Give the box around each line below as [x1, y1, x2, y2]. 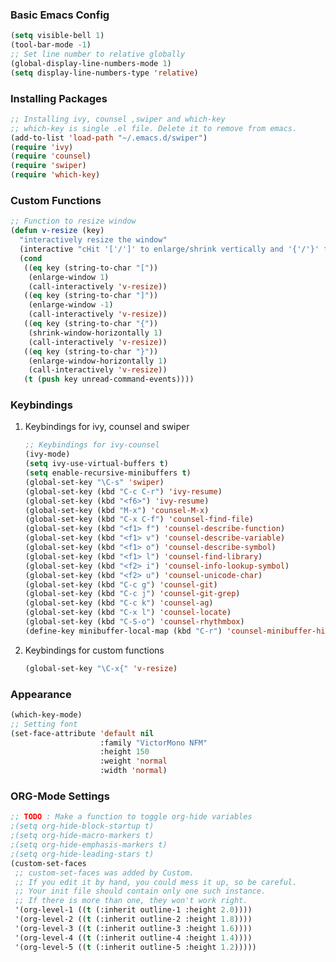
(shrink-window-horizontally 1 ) [28, 328, 163, 338]
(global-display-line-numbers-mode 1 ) [10, 58, 172, 68]
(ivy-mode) [24, 449, 71, 460]
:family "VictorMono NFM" [99, 738, 208, 748]
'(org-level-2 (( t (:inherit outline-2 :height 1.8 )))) [14, 914, 253, 925]
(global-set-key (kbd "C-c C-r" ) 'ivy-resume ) [24, 486, 223, 497]
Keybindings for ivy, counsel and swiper [24, 421, 190, 433]
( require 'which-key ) [10, 170, 101, 180]
